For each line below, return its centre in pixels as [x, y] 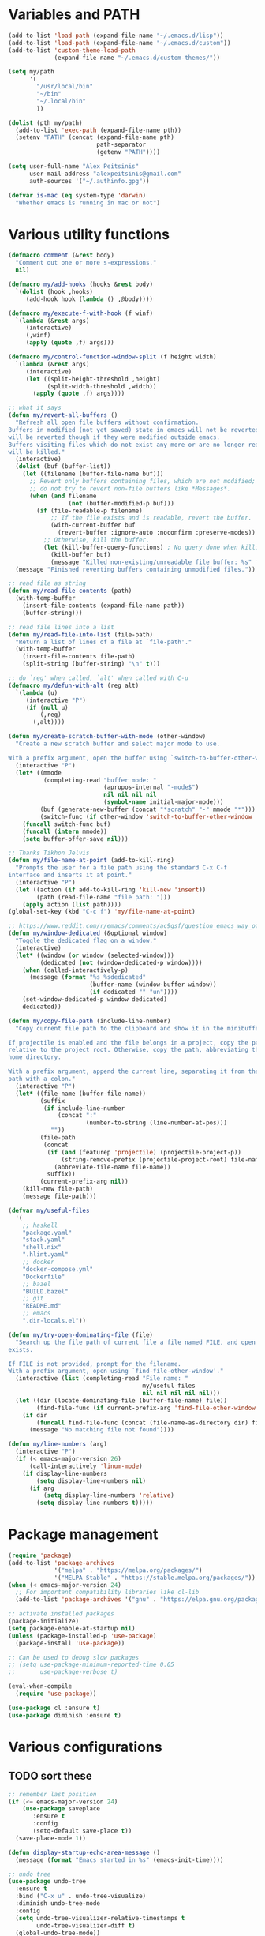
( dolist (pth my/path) [45, 123]
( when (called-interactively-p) [75, 970]
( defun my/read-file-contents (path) [70, 591]
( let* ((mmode [38, 773]
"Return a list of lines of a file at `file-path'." [104, 642]
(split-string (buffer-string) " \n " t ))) [91, 664]
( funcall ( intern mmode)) [65, 831]
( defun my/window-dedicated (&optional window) [88, 933]
